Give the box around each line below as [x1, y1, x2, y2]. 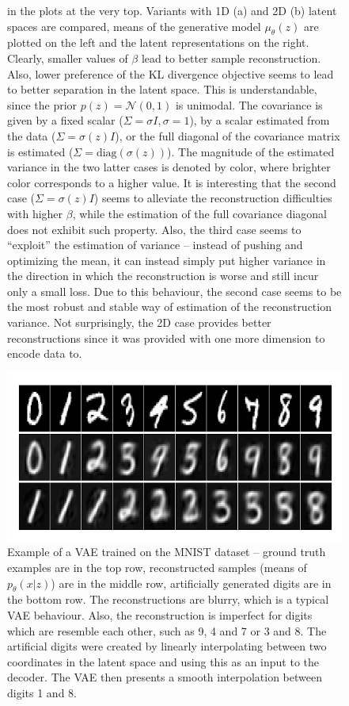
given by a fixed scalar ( [7, 112, 123, 129]
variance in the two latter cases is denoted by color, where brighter [7, 159, 331, 175]
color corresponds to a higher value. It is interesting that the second [7, 174, 336, 190]
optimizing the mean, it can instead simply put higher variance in [7, 251, 326, 268]
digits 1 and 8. [7, 685, 77, 700]
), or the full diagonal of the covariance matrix [115, 127, 340, 144]
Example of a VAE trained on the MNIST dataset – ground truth [7, 543, 326, 560]
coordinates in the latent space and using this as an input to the [7, 653, 319, 670]
